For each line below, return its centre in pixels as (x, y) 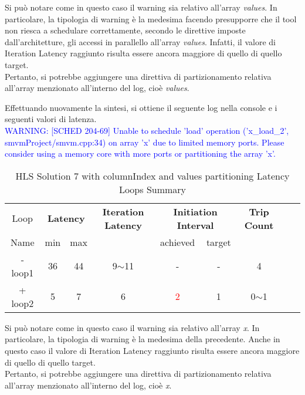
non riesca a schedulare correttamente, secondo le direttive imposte (125, 30)
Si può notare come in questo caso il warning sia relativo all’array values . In (141, 7)
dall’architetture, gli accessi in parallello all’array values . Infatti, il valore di (140, 41)
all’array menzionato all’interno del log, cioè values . (97, 88)
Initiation (195, 211)
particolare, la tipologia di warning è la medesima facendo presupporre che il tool (151, 18)
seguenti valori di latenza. (51, 119)
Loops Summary (152, 189)
